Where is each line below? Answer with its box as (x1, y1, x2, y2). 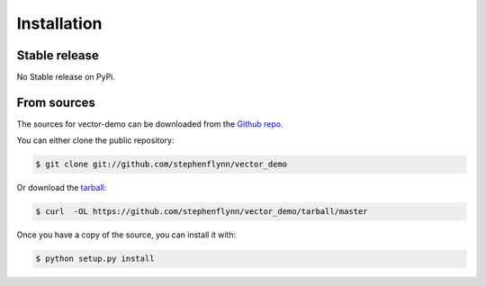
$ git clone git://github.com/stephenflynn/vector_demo (35, 159, 288, 170)
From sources (16, 94, 96, 110)
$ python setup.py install (35, 254, 155, 264)
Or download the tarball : (16, 183, 107, 193)
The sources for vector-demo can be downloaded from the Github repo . (16, 118, 283, 130)
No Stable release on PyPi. (16, 72, 116, 83)
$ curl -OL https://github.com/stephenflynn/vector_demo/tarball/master (35, 207, 368, 217)
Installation (16, 13, 103, 33)
